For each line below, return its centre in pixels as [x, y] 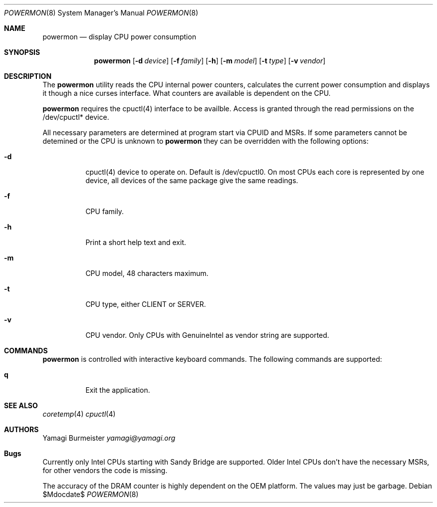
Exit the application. [118, 390]
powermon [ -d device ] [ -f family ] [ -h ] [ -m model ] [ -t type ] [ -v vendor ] [210, 61]
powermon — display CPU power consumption [119, 37]
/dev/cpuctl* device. [76, 117]
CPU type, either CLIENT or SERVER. [146, 304]
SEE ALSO [21, 405]
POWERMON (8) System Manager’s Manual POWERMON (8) [101, 13]
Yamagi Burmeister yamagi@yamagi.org [109, 438]
